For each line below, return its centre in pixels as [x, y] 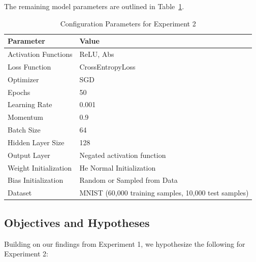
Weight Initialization [40, 167]
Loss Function [29, 66]
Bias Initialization [36, 180]
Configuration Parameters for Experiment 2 [128, 23]
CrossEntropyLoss [107, 66]
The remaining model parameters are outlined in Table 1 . [94, 6]
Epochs [19, 92]
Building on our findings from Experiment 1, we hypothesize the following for [125, 243]
